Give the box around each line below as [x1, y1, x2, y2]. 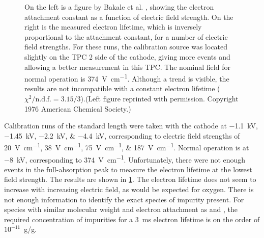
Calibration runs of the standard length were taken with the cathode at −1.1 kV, [4, 120, 258, 131]
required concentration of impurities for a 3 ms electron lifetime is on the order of [4, 214, 260, 224]
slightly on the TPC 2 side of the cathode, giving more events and [24, 51, 230, 62]
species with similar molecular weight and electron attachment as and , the [4, 204, 238, 215]
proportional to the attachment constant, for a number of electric [24, 31, 228, 42]
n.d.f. [35, 96, 51, 103]
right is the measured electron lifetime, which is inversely [24, 21, 202, 32]
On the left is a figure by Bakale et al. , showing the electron [24, 2, 214, 12]
